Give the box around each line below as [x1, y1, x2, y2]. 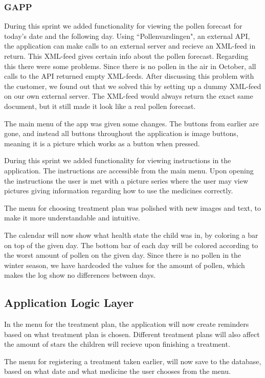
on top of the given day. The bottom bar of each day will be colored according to [4, 239, 258, 250]
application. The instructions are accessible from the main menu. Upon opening [4, 165, 254, 175]
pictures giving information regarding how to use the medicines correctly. [4, 185, 233, 196]
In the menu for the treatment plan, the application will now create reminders [4, 319, 249, 329]
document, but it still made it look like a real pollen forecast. [4, 100, 196, 111]
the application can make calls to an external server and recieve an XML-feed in [4, 40, 256, 51]
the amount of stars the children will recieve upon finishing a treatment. [4, 339, 230, 349]
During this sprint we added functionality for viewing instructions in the [4, 155, 231, 166]
